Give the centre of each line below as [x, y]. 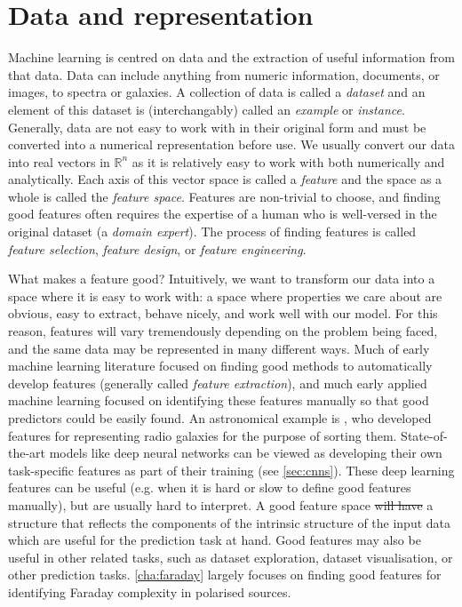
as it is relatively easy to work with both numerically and [288, 161]
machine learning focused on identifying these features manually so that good [219, 400]
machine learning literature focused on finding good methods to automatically [220, 366]
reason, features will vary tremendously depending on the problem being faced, [223, 331]
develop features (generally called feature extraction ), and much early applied [218, 383]
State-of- [424, 435]
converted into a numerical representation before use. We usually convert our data [231, 144]
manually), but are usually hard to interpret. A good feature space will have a [221, 504]
